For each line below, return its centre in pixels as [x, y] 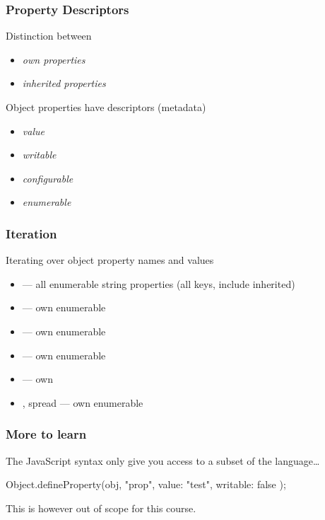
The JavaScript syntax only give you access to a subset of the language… [163, 460]
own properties [54, 59]
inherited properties [64, 83]
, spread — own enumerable [83, 402]
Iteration [31, 233]
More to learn [46, 434]
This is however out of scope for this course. [101, 508]
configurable [48, 178]
